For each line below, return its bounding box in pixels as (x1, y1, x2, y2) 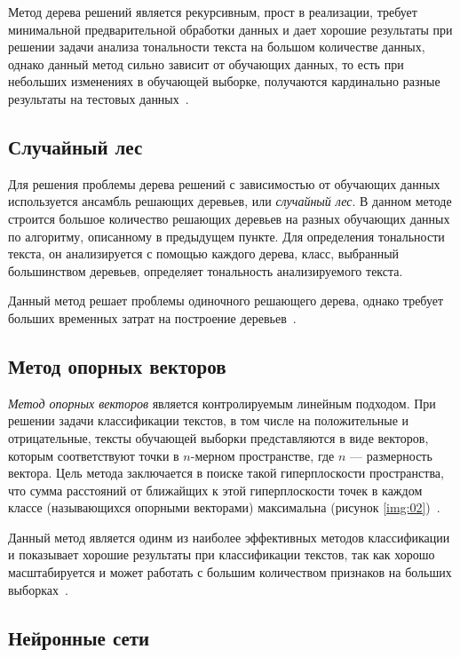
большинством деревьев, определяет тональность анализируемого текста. (8, 261, 403, 280)
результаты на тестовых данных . (8, 89, 189, 107)
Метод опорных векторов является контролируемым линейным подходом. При (8, 393, 436, 412)
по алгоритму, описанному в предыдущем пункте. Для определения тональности (8, 226, 445, 245)
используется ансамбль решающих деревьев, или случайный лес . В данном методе (8, 192, 452, 210)
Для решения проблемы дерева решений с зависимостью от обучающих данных (8, 174, 440, 193)
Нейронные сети (8, 623, 150, 651)
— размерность (350, 446, 432, 464)
